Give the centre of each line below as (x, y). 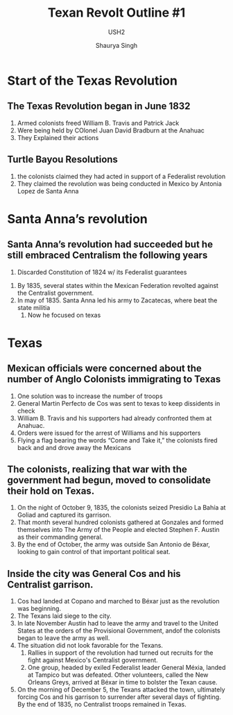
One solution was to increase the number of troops (90, 396)
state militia (34, 307)
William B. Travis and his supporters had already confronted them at (114, 418)
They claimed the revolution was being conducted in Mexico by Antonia (119, 183)
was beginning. (39, 609)
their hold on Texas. (51, 491)
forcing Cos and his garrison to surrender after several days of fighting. (119, 697)
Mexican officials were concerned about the (105, 369)
